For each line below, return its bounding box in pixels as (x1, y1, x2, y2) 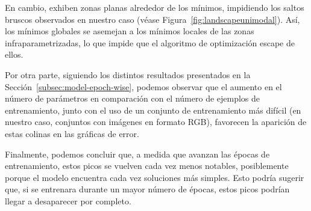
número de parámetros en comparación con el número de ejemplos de (5, 92, 260, 105)
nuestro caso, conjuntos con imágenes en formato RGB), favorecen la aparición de (5, 115, 307, 128)
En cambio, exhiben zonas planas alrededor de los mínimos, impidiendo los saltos (5, 1, 304, 13)
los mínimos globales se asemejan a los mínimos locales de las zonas (5, 25, 254, 37)
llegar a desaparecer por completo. (5, 194, 131, 207)
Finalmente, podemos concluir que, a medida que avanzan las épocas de (5, 147, 270, 160)
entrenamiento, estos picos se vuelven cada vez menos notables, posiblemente (5, 159, 289, 172)
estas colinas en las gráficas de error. (5, 127, 139, 139)
